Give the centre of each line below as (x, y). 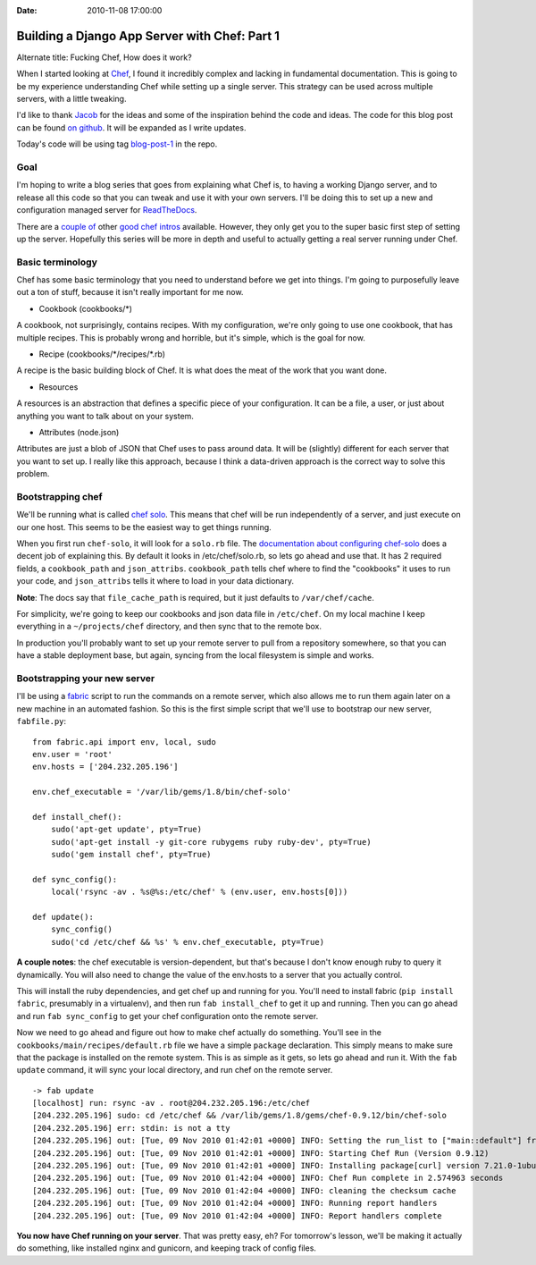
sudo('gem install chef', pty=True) (131, 855)
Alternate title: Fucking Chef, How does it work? (104, 57)
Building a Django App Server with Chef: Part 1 (148, 36)
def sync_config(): (75, 879)
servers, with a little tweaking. (71, 99)
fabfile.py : (42, 721)
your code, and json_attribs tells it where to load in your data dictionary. (155, 581)
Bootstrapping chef (59, 496)
